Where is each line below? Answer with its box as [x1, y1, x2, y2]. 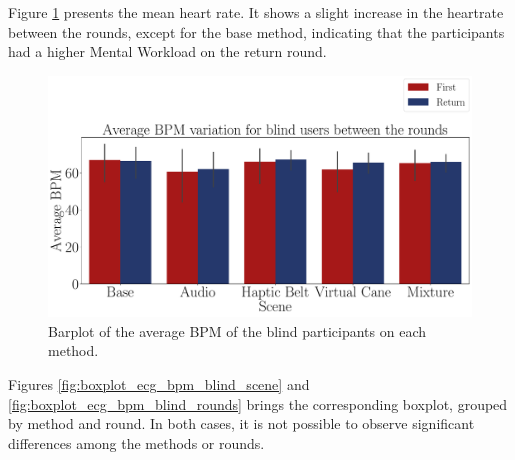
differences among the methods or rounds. [8, 432, 265, 453]
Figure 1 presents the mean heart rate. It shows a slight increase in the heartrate [8, 2, 504, 22]
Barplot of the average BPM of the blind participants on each [48, 320, 427, 341]
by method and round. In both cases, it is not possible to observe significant [8, 413, 475, 434]
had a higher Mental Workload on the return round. [8, 41, 327, 62]
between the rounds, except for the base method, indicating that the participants [8, 21, 505, 42]
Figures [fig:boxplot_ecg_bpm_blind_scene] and [8, 373, 310, 394]
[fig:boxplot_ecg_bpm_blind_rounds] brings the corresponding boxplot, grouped [8, 393, 508, 414]
